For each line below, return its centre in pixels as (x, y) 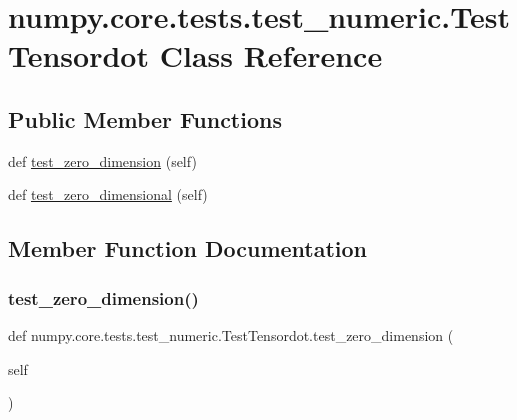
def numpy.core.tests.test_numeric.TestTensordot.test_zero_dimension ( (231, 334)
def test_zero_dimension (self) (102, 160)
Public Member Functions (145, 118)
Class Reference (271, 55)
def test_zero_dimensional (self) (108, 194)
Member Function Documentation (188, 248)
